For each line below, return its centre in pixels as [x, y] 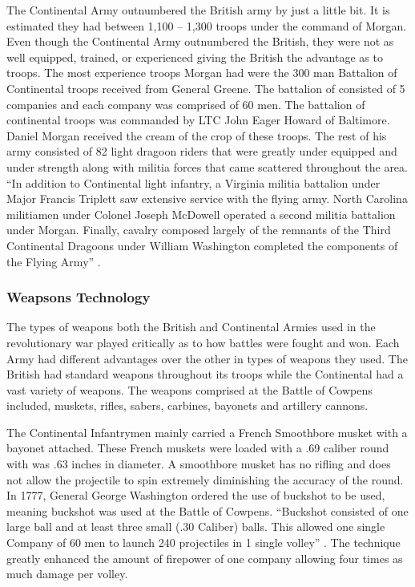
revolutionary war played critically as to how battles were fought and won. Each [203, 342]
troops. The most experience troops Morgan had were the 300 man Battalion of [202, 73]
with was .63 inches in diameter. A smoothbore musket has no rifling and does [199, 464]
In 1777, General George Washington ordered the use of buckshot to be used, [196, 495]
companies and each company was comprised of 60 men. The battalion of [186, 104]
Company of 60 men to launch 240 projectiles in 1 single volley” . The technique [203, 542]
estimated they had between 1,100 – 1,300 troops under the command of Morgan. [207, 25]
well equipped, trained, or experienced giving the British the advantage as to [195, 57]
